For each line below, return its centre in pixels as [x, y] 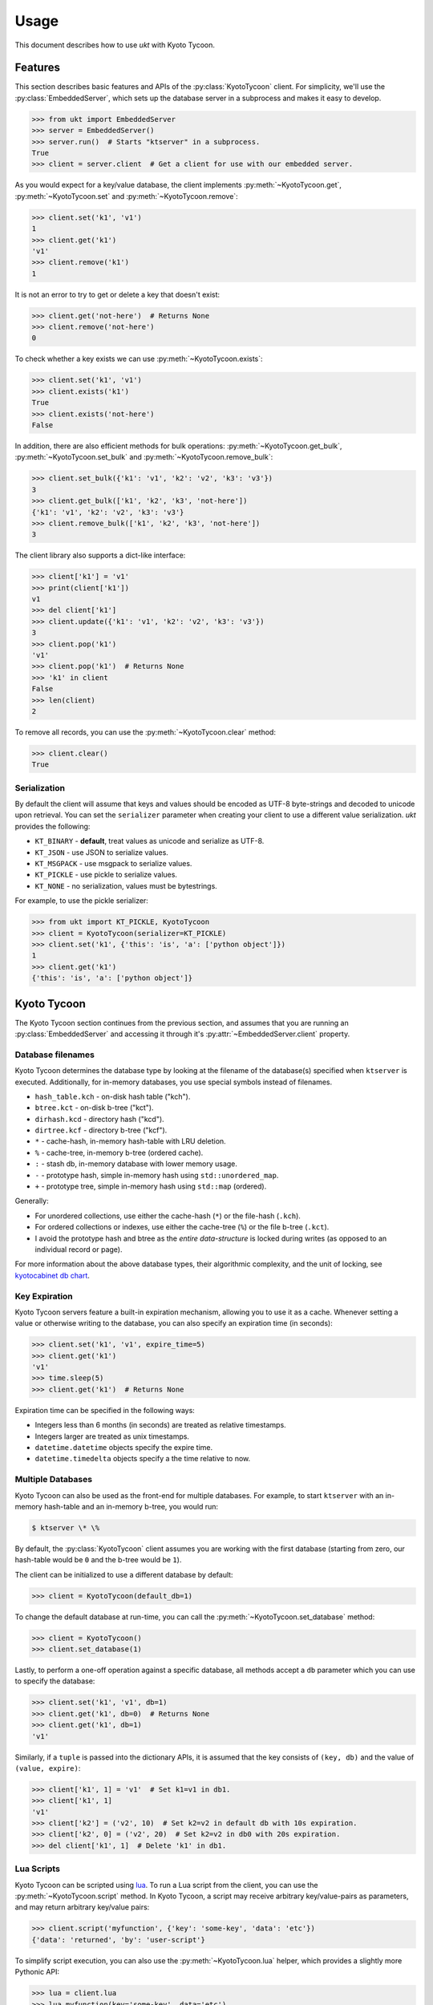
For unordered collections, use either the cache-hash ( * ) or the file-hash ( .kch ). [168, 1216]
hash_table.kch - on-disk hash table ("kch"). [113, 1096]
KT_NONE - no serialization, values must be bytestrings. [126, 885]
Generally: [32, 1201]
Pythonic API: [37, 1972]
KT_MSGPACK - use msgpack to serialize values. [113, 863]
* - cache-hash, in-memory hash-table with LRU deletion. [130, 1141]
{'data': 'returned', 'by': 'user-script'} [119, 1940]
